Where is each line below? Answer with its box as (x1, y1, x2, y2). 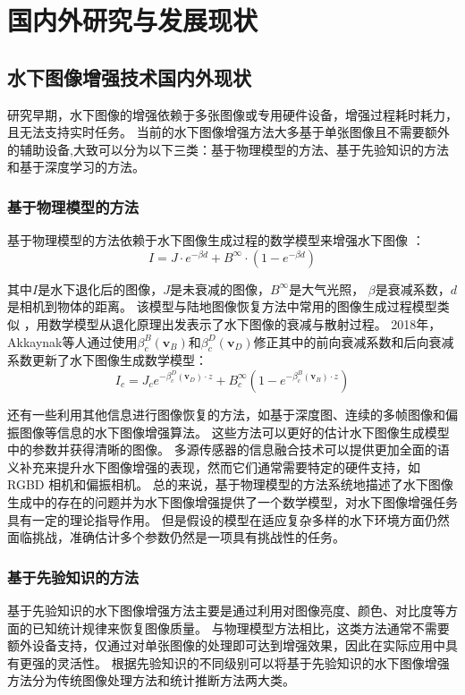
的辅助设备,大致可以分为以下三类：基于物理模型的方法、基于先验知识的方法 (7, 140, 449, 158)
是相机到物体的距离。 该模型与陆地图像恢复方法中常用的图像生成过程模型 (7, 297, 437, 316)
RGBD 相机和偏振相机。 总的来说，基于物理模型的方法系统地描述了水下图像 (7, 475, 453, 494)
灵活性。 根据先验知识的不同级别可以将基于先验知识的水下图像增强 (56, 653, 450, 672)
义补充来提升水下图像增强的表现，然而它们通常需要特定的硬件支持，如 (7, 457, 420, 476)
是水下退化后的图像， (38, 279, 164, 298)
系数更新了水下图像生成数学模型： (7, 351, 207, 369)
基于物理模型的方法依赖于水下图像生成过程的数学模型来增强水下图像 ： (7, 231, 425, 250)
